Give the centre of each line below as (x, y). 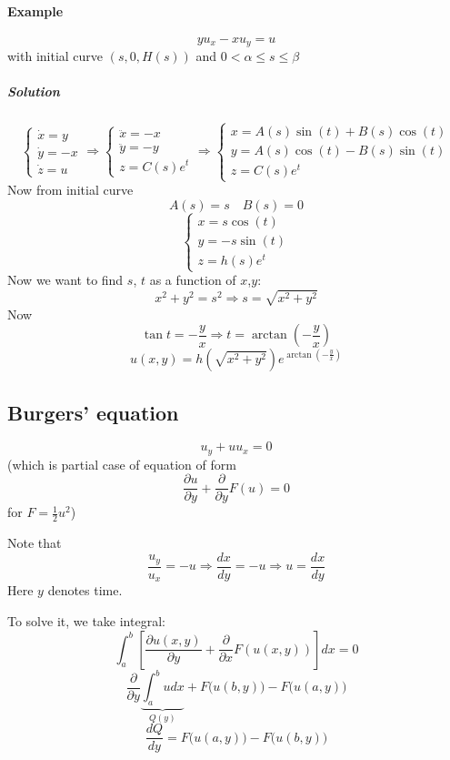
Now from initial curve (70, 190)
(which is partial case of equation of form (122, 464)
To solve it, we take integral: (86, 620)
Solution (34, 91)
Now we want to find (65, 280)
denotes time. (85, 590)
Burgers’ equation (93, 412)
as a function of (193, 280)
